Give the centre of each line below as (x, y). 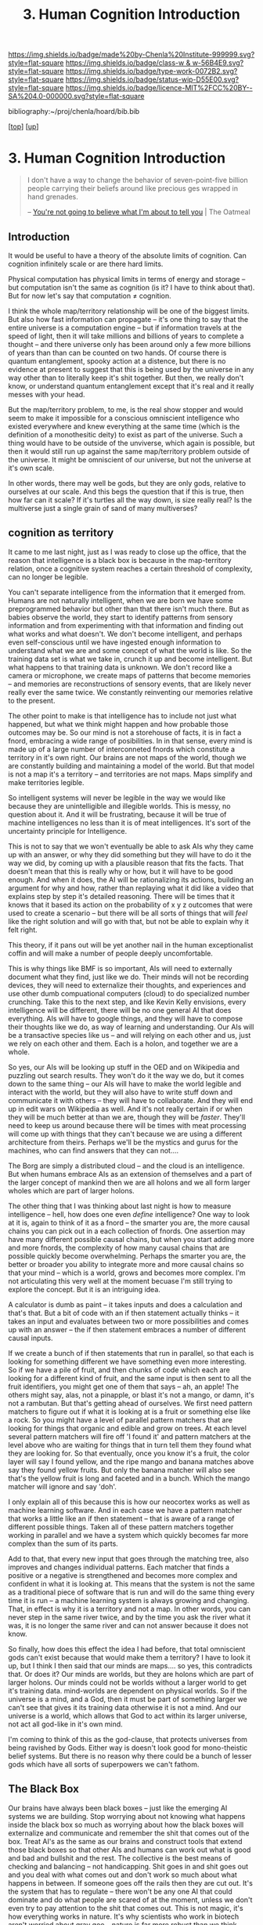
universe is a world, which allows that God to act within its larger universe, (128, 1715)
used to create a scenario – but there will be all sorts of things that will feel (128, 913)
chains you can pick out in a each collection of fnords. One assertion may (127, 1231)
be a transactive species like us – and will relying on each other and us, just (130, 1035)
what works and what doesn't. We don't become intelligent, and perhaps (125, 634)
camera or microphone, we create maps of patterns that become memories (130, 675)
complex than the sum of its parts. (63, 1543)
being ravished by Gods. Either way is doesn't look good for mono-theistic (128, 1748)
